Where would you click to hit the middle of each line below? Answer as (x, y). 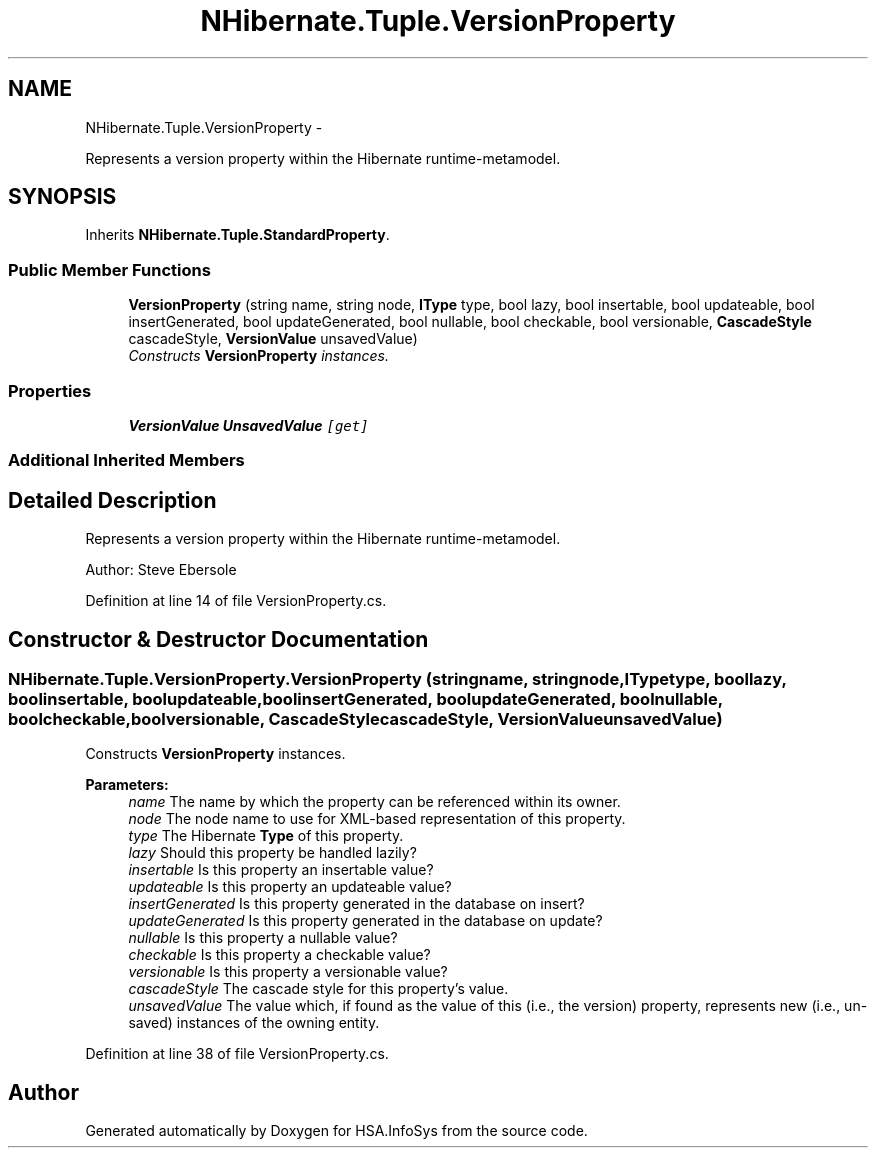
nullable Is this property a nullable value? (263, 938)
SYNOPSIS (62, 197)
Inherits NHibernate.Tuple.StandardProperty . (237, 235)
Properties (50, 390)
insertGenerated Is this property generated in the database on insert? (356, 904)
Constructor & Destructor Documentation (218, 639)
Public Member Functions (109, 269)
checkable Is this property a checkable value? (279, 955)
